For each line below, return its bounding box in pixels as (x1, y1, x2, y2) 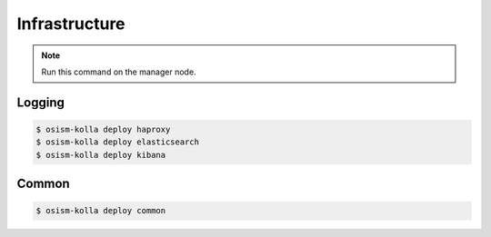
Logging (16, 94, 65, 110)
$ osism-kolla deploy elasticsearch (35, 137, 200, 147)
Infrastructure (16, 14, 126, 34)
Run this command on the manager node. (41, 66, 196, 77)
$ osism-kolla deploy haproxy (35, 123, 171, 134)
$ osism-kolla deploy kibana (35, 150, 166, 160)
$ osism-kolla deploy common (35, 205, 166, 216)
